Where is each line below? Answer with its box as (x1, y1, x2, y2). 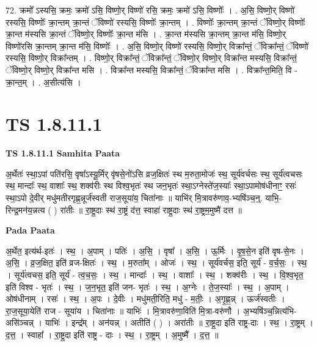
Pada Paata (5, 224, 55, 237)
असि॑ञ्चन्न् (5, 316, 34, 329)
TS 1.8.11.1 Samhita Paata (5, 147, 120, 160)
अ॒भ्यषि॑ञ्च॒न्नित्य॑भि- (242, 304, 297, 317)
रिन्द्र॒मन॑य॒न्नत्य (5, 203, 45, 216)
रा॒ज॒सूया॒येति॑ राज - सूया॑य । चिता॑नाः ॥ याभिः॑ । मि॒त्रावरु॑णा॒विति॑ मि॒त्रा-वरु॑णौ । (5, 304, 241, 317)
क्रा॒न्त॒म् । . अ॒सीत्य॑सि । (5, 75, 81, 88)
